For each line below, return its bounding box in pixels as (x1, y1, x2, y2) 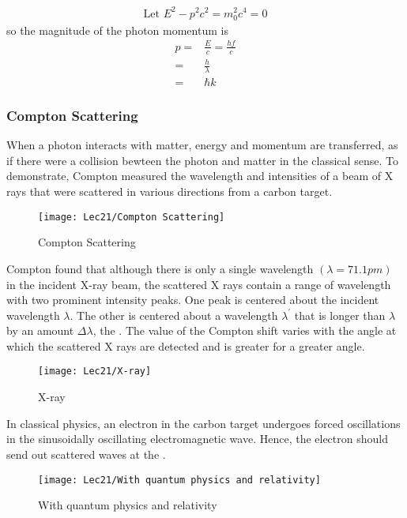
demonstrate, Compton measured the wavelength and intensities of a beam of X (6, 167, 394, 184)
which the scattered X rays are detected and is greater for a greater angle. (6, 337, 365, 354)
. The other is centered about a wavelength (70, 306, 278, 323)
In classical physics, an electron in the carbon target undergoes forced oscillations (6, 415, 401, 431)
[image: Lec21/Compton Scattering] (38, 211, 225, 223)
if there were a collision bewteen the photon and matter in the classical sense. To (6, 152, 398, 168)
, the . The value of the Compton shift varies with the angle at (92, 322, 397, 339)
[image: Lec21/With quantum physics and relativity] (38, 474, 321, 486)
